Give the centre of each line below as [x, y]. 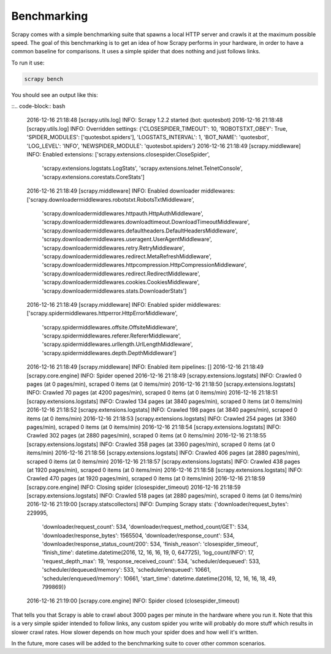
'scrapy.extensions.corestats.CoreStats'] [93, 177]
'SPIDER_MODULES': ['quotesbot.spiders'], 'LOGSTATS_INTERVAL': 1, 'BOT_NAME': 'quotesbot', [148, 137]
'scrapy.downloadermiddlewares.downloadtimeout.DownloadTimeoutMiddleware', [146, 222]
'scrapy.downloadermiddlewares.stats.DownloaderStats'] [114, 291]
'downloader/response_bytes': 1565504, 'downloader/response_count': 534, [139, 535]
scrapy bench [44, 79]
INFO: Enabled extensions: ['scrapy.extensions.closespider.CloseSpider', [118, 155]
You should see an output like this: [55, 94]
